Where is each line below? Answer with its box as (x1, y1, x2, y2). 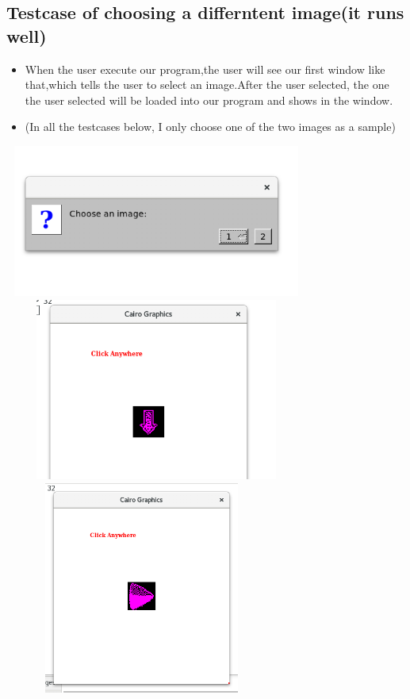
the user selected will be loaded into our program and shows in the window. (25, 91, 393, 108)
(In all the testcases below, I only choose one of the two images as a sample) (25, 118, 396, 135)
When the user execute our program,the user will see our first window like (25, 60, 385, 77)
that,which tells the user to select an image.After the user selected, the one (25, 76, 389, 93)
